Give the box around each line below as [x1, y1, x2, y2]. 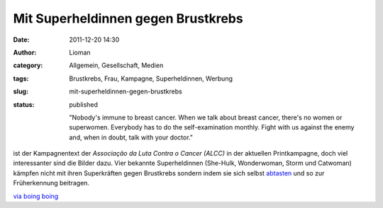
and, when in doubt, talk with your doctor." [69, 133, 193, 141]
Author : [13, 48, 37, 57]
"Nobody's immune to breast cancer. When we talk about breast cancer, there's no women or [69, 113, 343, 122]
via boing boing [13, 192, 59, 200]
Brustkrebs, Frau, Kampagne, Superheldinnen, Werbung [69, 74, 233, 83]
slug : [13, 87, 28, 96]
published [69, 100, 99, 109]
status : [13, 100, 35, 109]
